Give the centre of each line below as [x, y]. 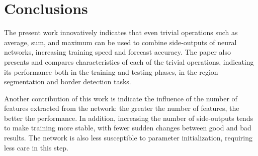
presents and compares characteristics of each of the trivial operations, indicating [129, 61]
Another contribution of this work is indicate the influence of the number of [121, 98]
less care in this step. [36, 147]
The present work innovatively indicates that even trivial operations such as [121, 32]
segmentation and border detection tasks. [68, 82]
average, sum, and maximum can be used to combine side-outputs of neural [120, 42]
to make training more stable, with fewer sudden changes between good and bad [128, 128]
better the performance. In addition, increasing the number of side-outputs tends [129, 118]
